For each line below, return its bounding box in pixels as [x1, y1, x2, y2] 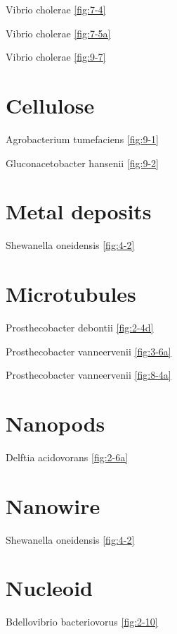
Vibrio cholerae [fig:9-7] [6, 49, 106, 64]
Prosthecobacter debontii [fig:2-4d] [6, 319, 154, 334]
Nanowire [6, 491, 100, 520]
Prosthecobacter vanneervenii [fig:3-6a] [6, 343, 171, 358]
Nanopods [6, 408, 105, 437]
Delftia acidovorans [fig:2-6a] [6, 449, 129, 464]
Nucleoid [6, 573, 93, 602]
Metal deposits [6, 197, 152, 226]
